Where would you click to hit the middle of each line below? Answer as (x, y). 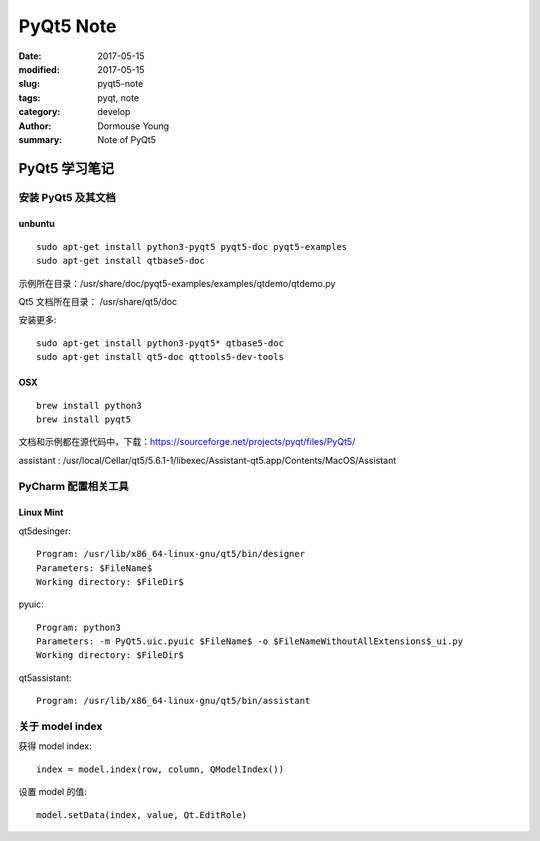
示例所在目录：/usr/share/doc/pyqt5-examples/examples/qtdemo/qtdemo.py (177, 283)
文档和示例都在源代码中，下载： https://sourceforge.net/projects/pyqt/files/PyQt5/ (187, 442)
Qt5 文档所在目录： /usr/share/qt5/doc (98, 302)
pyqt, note (118, 97)
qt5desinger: (45, 531)
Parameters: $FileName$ (94, 568)
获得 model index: (55, 746)
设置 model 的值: (52, 792)
